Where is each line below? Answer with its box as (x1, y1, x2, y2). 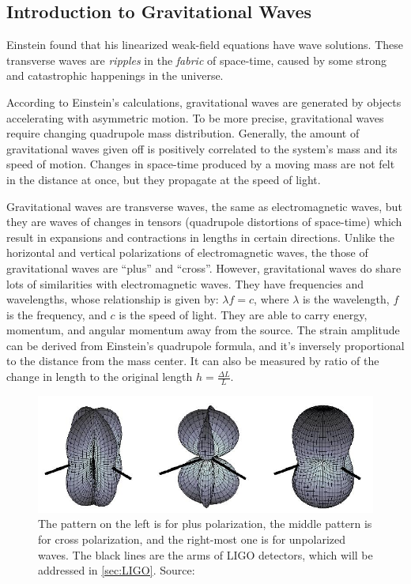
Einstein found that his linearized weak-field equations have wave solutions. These (6, 36, 403, 53)
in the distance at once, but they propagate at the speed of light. (6, 171, 321, 187)
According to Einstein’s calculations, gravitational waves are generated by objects (6, 93, 402, 110)
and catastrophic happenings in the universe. (6, 67, 224, 84)
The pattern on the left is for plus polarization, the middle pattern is (38, 515, 372, 532)
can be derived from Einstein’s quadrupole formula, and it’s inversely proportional (6, 337, 405, 353)
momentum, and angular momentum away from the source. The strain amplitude (6, 322, 400, 338)
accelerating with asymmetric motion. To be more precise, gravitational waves (6, 109, 384, 126)
